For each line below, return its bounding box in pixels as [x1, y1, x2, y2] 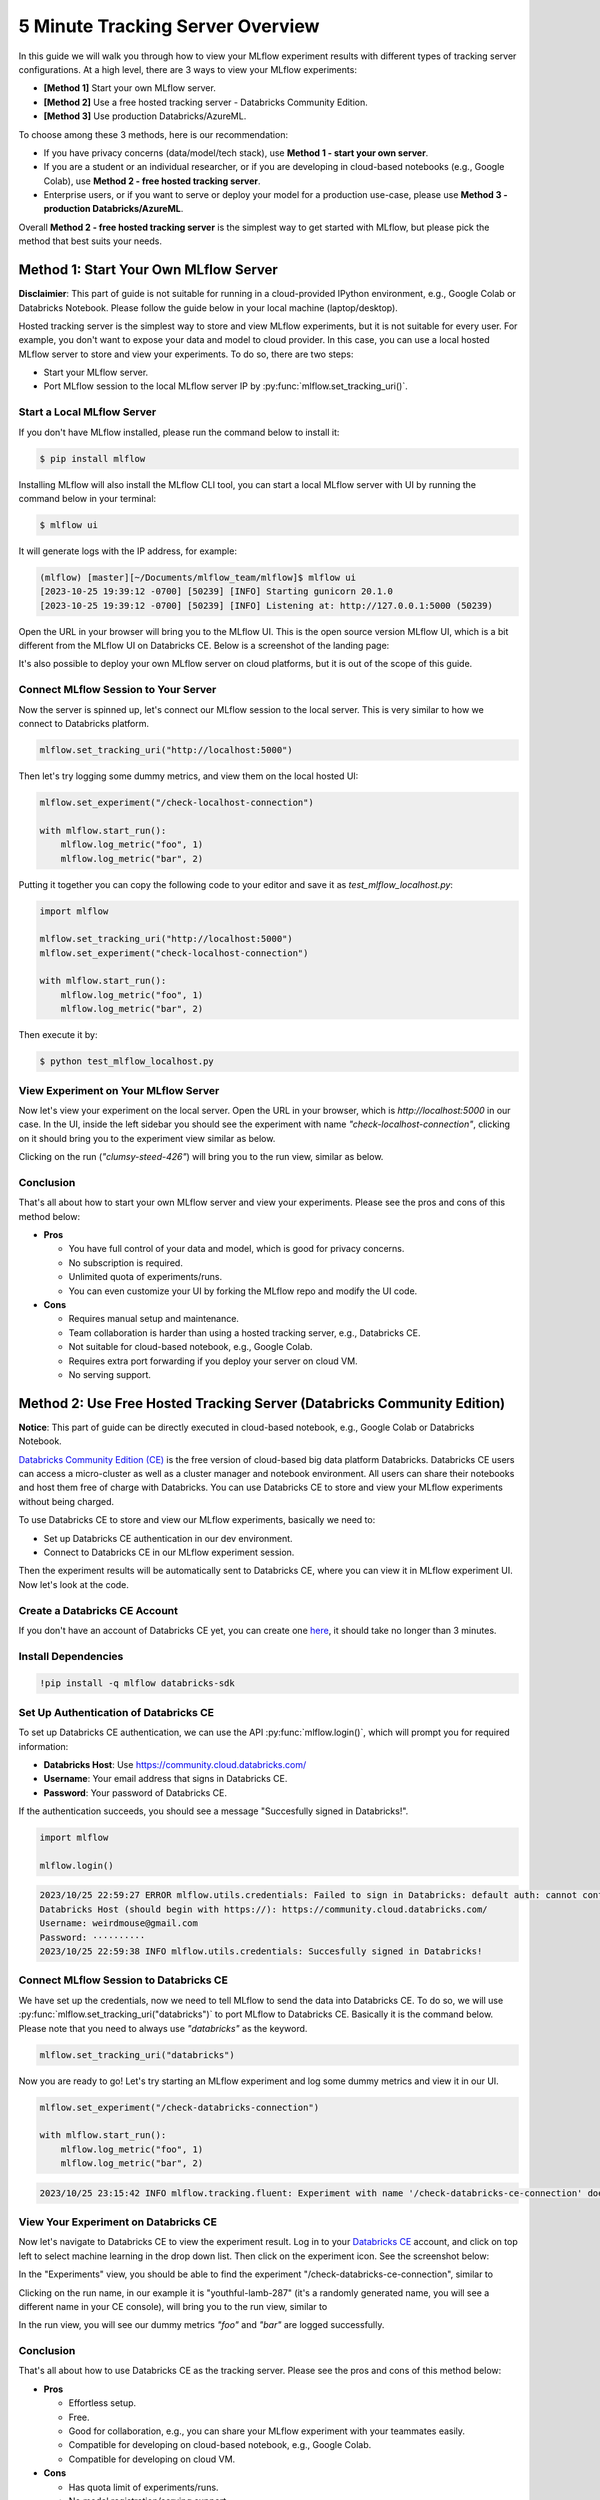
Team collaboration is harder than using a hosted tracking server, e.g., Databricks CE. [68, 1326, 421, 1339]
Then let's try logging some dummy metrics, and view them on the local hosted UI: [18, 770, 359, 782]
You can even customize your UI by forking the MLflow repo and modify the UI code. [68, 1285, 418, 1297]
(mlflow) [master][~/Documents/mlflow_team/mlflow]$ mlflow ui [39, 571, 357, 583]
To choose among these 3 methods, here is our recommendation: [18, 128, 289, 140]
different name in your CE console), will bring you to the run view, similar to [18, 2300, 328, 2312]
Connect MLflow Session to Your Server [18, 683, 217, 697]
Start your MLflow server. [43, 366, 149, 379]
